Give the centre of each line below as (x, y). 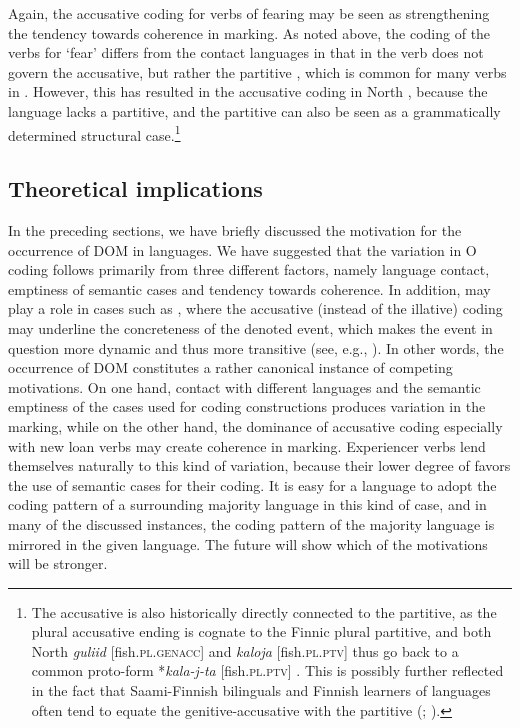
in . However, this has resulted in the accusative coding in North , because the (248, 91)
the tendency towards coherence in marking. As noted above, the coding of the (249, 32)
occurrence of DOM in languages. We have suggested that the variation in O (242, 249)
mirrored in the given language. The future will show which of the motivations (248, 543)
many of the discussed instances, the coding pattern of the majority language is (251, 523)
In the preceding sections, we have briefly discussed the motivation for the (235, 230)
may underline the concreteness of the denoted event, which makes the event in (250, 327)
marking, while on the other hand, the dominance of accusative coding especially (255, 425)
